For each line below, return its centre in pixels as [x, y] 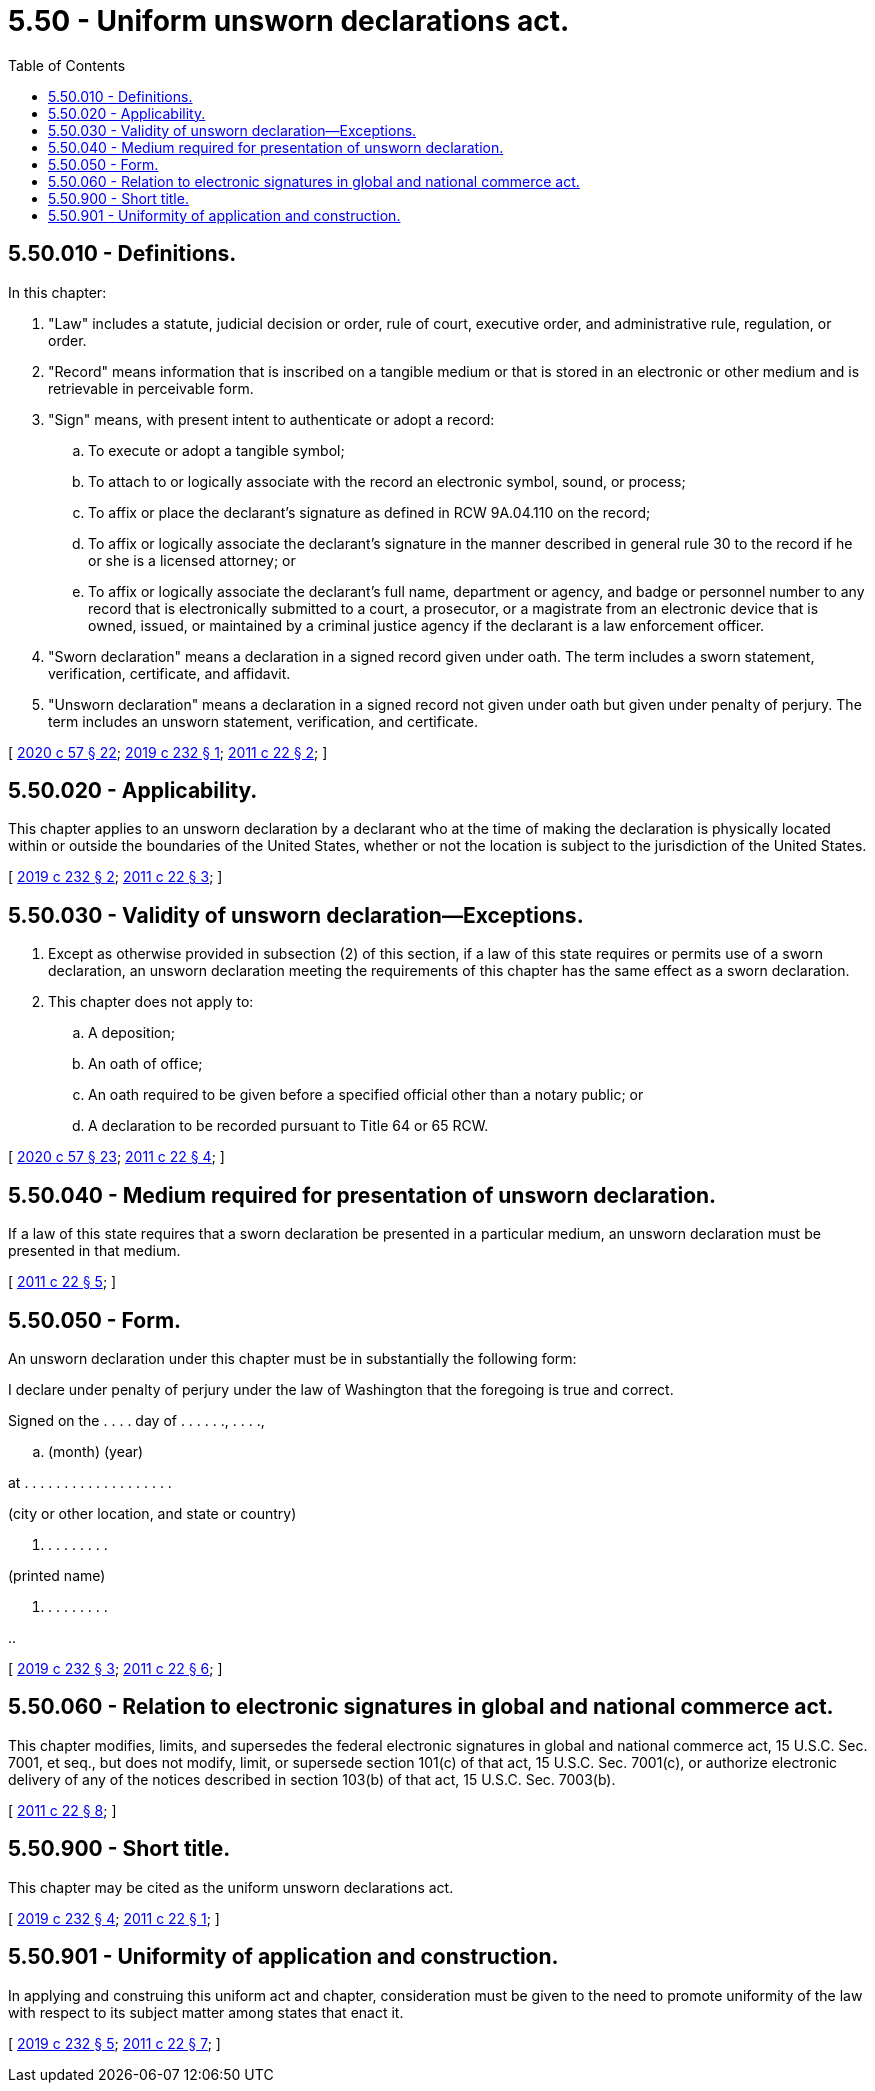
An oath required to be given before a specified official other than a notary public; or [366, 1095]
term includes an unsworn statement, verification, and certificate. [263, 721]
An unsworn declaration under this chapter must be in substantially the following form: [292, 1358]
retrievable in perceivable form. [151, 388]
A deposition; [131, 1033]
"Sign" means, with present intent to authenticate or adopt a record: [271, 419]
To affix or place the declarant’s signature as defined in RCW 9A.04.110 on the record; [369, 512]
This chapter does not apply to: [151, 1002]
